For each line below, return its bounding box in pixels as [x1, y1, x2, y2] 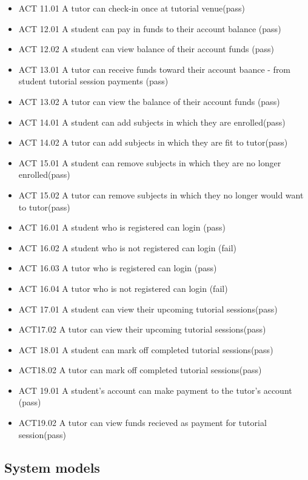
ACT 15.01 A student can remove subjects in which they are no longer [18, 156, 281, 169]
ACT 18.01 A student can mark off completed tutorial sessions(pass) [18, 343, 273, 356]
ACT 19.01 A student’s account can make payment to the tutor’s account [18, 384, 292, 396]
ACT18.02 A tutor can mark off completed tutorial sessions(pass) [18, 363, 262, 376]
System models [4, 458, 100, 476]
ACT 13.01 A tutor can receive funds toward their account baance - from [18, 63, 291, 75]
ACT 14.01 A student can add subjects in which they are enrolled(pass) [18, 115, 286, 128]
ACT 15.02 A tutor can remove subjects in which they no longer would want [18, 188, 304, 201]
